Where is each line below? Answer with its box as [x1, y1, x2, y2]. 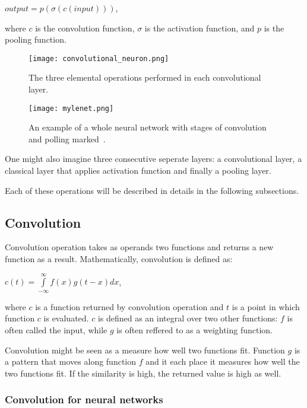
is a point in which [232, 300, 300, 313]
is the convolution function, [35, 21, 135, 34]
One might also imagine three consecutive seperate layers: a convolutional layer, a [5, 152, 302, 165]
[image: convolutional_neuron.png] [29, 54, 169, 63]
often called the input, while [5, 324, 107, 336]
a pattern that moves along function [5, 355, 137, 368]
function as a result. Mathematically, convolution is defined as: [5, 253, 233, 265]
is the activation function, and [144, 21, 255, 34]
